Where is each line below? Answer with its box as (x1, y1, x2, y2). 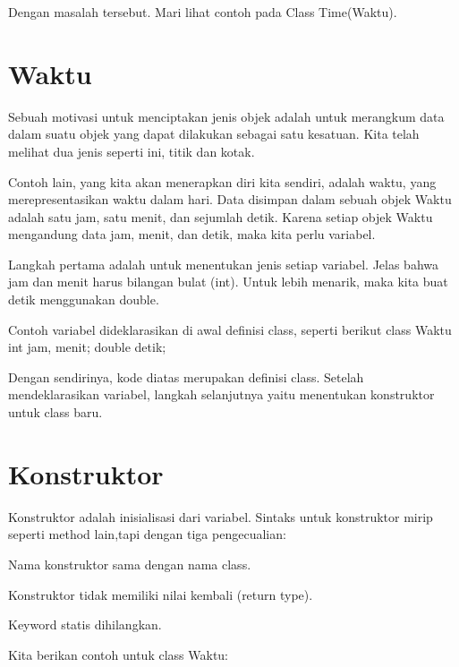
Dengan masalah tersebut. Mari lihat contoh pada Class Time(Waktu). (8, 3, 397, 21)
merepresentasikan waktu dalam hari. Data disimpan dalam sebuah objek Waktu (8, 190, 452, 209)
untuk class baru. (8, 403, 103, 422)
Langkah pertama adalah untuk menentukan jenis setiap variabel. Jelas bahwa (8, 254, 439, 273)
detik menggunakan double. (8, 290, 159, 309)
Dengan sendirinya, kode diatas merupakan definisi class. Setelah (8, 367, 364, 386)
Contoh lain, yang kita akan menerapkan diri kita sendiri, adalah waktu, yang (8, 172, 437, 191)
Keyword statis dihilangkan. (8, 615, 162, 634)
